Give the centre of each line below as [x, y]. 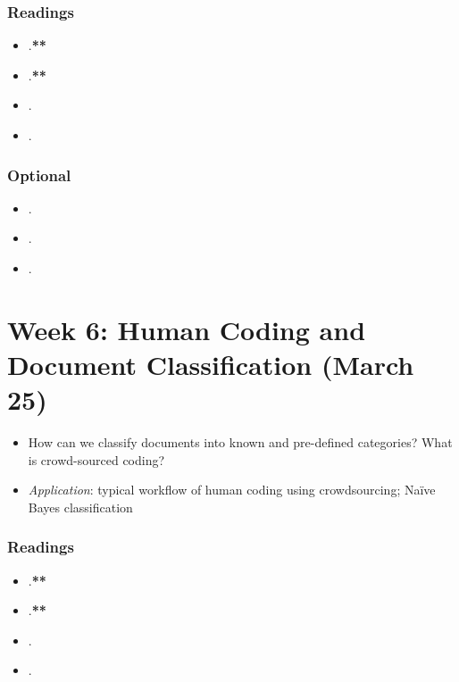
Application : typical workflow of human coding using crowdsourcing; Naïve [232, 490]
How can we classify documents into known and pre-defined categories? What [240, 442]
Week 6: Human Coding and [187, 329]
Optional [39, 175]
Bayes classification [80, 507]
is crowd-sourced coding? [96, 459]
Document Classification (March [211, 364]
